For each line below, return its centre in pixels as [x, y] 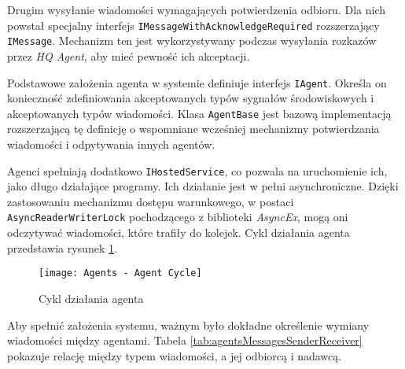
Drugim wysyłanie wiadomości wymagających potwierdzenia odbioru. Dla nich [196, 9]
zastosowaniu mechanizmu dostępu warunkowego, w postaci [151, 201]
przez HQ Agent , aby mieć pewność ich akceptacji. [129, 55]
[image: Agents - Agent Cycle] [120, 273]
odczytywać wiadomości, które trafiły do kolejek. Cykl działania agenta [179, 232]
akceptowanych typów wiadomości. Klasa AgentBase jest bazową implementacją [199, 113]
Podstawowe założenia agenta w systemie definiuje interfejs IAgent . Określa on [197, 82]
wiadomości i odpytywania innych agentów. [111, 144]
